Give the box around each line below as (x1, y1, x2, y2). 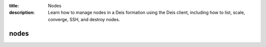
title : (9, 3, 19, 8)
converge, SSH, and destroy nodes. (48, 16, 120, 22)
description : (9, 10, 35, 16)
